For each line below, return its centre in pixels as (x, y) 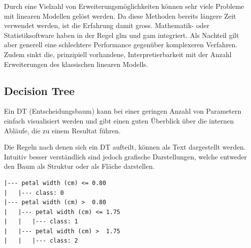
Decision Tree (39, 90)
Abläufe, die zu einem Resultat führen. (63, 130)
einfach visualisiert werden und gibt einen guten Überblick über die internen (119, 120)
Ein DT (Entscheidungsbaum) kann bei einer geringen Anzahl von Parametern (123, 111)
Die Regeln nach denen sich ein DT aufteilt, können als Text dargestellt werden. (125, 147)
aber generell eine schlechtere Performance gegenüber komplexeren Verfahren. (121, 45)
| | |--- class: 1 (41, 222)
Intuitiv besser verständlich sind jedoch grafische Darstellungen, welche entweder (125, 156)
